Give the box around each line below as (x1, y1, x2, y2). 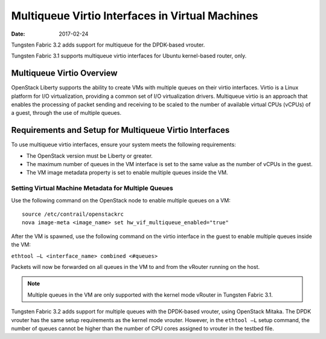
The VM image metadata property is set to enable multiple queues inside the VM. (26, 169, 228, 176)
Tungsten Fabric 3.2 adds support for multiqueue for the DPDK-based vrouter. (11, 41, 205, 48)
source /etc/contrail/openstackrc (22, 211, 124, 218)
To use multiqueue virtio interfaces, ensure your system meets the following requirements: (11, 141, 237, 148)
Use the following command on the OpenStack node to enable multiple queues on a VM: (11, 196, 231, 204)
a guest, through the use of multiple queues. (11, 109, 122, 117)
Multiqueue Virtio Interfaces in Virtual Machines (11, 9, 259, 22)
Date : (11, 30, 25, 37)
